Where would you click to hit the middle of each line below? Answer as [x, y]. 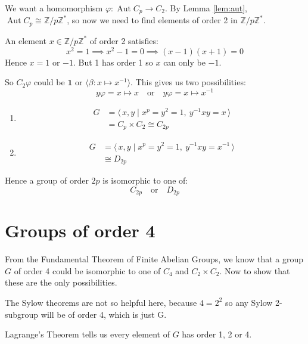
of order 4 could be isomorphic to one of [87, 270]
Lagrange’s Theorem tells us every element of [87, 334]
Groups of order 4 [80, 230]
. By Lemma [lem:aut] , [206, 8]
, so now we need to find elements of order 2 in [152, 20]
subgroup [22, 314]
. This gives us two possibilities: [188, 82]
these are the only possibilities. [61, 282]
